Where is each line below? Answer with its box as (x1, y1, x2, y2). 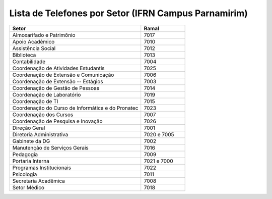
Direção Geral (12, 124, 45, 131)
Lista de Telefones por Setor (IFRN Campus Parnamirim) (9, 8, 248, 19)
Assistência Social (12, 44, 56, 52)
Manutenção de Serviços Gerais (12, 144, 89, 151)
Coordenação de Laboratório (12, 91, 81, 98)
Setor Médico (12, 184, 45, 191)
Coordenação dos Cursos (12, 111, 74, 118)
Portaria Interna (12, 157, 50, 164)
